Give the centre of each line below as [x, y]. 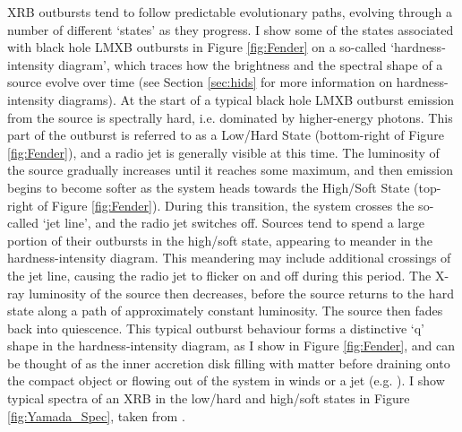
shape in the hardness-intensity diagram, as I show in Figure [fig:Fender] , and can [231, 346]
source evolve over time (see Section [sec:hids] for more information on [200, 82]
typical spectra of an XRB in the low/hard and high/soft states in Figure [209, 398]
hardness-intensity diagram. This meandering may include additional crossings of [229, 258]
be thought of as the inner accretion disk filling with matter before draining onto [229, 363]
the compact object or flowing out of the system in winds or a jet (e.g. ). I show [226, 380]
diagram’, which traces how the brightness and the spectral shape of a [251, 64]
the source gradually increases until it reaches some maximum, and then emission [231, 170]
